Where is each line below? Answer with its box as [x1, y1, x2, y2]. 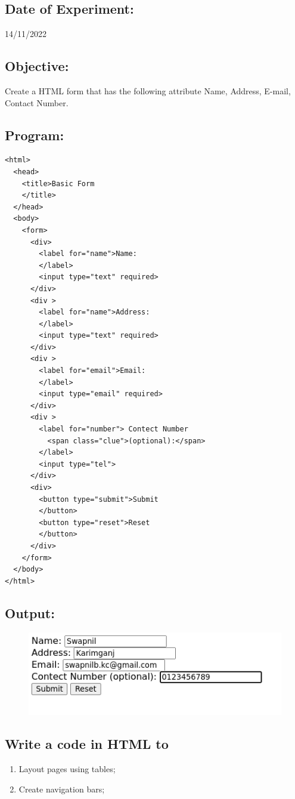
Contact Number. [5, 96, 69, 109]
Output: [5, 603, 55, 622]
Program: [5, 125, 64, 144]
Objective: [5, 57, 69, 75]
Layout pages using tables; [18, 763, 116, 775]
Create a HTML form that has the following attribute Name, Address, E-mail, [5, 85, 291, 97]
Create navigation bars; [18, 782, 105, 795]
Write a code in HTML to [5, 735, 169, 753]
